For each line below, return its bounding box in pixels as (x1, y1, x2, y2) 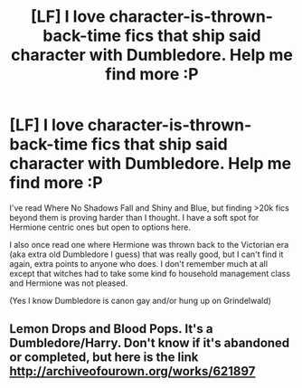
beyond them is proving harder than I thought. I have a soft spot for (9, 212, 260, 222)
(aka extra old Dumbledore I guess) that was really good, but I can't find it (9, 249, 284, 260)
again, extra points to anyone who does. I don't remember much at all (9, 258, 269, 269)
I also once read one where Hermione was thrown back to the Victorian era (9, 239, 289, 250)
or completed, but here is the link (9, 350, 199, 365)
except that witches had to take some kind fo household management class (9, 268, 291, 279)
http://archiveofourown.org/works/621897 (9, 364, 256, 379)
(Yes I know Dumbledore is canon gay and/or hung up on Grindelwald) (9, 295, 271, 306)
